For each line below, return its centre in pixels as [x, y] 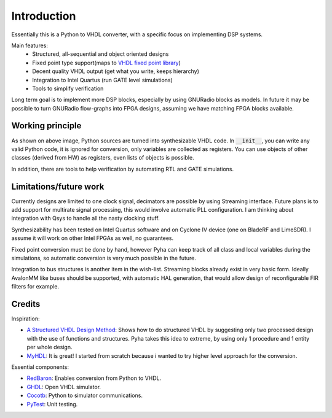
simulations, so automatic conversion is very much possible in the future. [104, 258]
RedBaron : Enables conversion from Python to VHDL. [94, 378]
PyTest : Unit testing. [52, 404]
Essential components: [40, 367]
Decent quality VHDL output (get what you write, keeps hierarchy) [116, 71]
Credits [26, 304]
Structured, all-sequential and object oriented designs [101, 54]
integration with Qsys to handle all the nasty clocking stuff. [85, 219]
